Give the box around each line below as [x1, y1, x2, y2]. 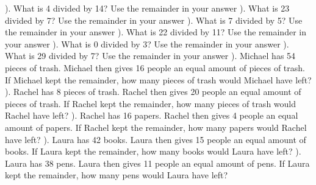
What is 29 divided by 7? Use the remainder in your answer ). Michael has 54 [5, 49, 296, 62]
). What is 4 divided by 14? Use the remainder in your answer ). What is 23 [5, 2, 290, 14]
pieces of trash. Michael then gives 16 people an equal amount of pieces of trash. [5, 61, 305, 74]
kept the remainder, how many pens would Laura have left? [5, 169, 228, 181]
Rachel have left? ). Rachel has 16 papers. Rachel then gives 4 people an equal [5, 109, 298, 122]
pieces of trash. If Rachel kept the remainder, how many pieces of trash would [5, 97, 296, 110]
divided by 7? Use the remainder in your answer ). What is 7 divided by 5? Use [5, 13, 303, 26]
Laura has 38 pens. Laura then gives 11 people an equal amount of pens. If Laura [5, 156, 310, 169]
